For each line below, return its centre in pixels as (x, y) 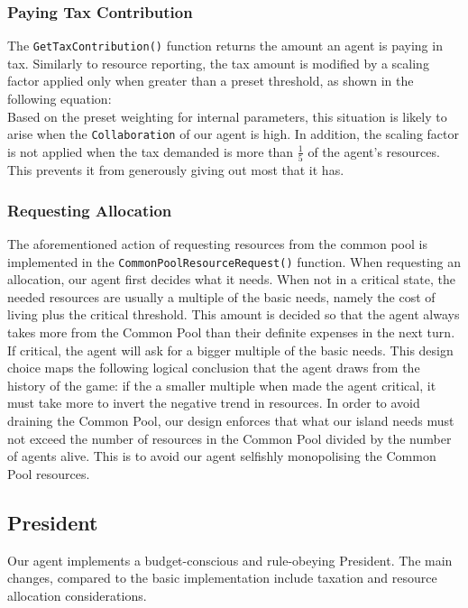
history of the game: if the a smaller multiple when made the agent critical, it (222, 385)
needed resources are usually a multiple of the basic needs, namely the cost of (221, 296)
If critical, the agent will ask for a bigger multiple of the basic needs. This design (230, 350)
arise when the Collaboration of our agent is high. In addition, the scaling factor (233, 134)
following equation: (60, 99)
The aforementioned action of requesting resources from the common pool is (217, 244)
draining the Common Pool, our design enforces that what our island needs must (231, 421)
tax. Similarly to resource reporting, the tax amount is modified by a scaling (218, 63)
